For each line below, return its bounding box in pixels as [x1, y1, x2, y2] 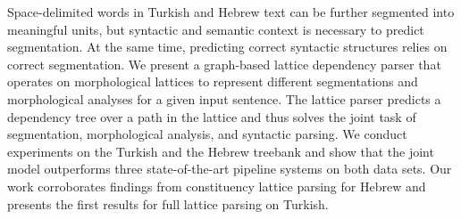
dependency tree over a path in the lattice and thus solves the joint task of [7, 107, 416, 126]
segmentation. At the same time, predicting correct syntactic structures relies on [7, 37, 448, 56]
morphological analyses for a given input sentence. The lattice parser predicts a [7, 89, 441, 108]
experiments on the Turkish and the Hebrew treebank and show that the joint [7, 142, 434, 160]
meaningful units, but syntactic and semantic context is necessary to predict [7, 20, 424, 38]
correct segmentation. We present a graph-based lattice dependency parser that [7, 54, 441, 73]
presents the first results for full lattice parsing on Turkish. [7, 194, 329, 213]
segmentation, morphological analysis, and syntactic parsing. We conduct [7, 125, 407, 143]
